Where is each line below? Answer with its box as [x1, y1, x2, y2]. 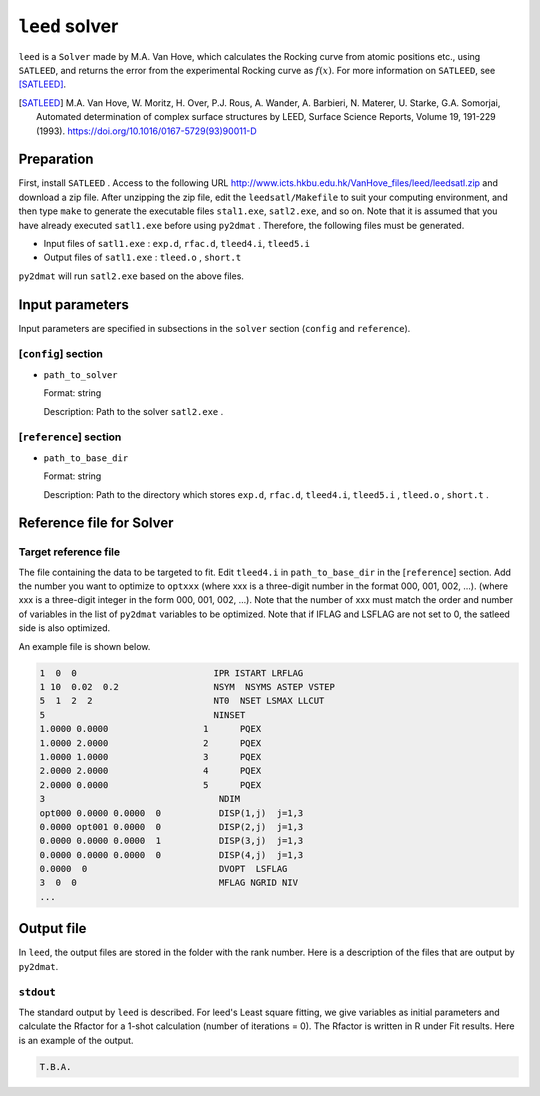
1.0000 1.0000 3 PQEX [39, 751, 262, 762]
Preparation [18, 151, 94, 168]
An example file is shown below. [18, 640, 151, 652]
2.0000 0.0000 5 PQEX [39, 779, 262, 790]
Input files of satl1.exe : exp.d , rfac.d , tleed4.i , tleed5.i [43, 237, 310, 249]
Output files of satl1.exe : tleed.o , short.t [43, 251, 242, 264]
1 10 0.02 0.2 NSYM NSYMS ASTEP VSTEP [39, 681, 335, 692]
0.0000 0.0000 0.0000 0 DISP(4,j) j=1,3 [39, 849, 304, 860]
